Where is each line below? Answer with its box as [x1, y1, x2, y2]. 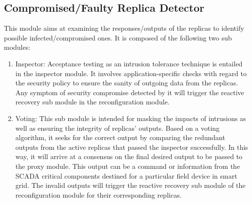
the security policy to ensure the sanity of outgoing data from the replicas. [15, 78, 238, 88]
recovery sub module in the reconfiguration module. [15, 97, 170, 107]
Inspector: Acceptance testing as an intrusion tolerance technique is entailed [15, 58, 243, 68]
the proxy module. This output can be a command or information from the [15, 161, 240, 171]
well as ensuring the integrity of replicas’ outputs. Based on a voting [15, 122, 220, 133]
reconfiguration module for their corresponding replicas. [15, 189, 182, 200]
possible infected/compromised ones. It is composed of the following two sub [4, 32, 232, 42]
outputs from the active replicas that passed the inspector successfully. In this [15, 142, 248, 152]
